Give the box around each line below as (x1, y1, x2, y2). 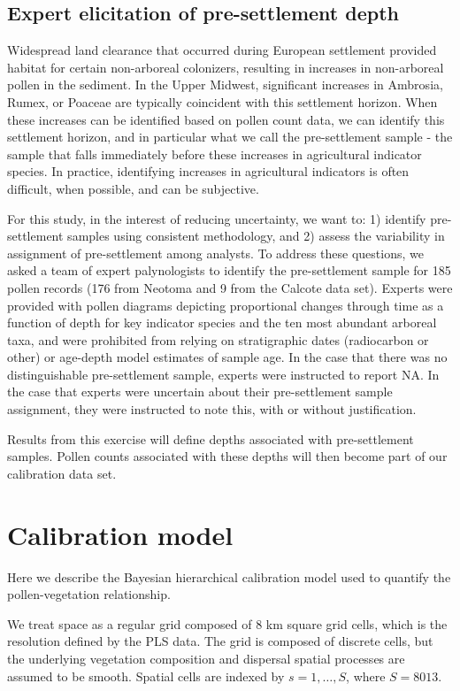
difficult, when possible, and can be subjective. (7, 179, 259, 197)
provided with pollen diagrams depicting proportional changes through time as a (7, 296, 444, 314)
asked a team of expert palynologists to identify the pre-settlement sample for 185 (7, 261, 451, 280)
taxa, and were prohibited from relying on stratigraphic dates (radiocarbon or (7, 330, 429, 349)
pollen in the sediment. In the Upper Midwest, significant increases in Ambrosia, (7, 75, 443, 94)
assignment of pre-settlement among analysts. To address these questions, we (7, 243, 424, 262)
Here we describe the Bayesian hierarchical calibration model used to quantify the (7, 567, 451, 586)
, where (346, 666, 386, 685)
